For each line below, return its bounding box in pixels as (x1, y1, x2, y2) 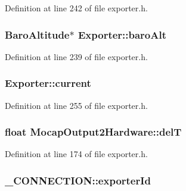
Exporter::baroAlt (77, 27, 167, 42)
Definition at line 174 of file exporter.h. (5, 148, 148, 160)
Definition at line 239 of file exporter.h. (5, 50, 148, 62)
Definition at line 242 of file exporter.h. (5, 2, 148, 14)
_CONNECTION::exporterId (5, 173, 151, 187)
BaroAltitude (5, 27, 70, 42)
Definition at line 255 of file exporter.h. (5, 99, 148, 111)
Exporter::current (5, 76, 91, 90)
